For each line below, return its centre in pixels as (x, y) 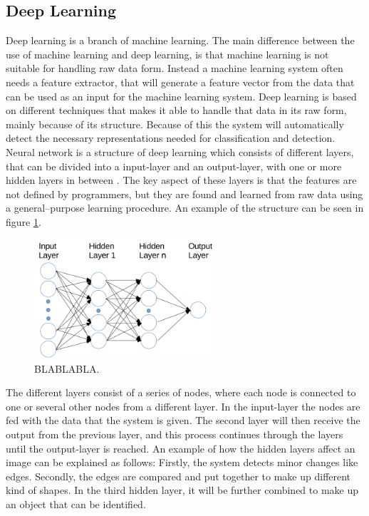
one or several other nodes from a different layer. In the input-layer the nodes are (183, 406)
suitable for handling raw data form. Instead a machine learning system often (175, 68)
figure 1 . (24, 221)
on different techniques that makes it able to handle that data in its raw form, (176, 110)
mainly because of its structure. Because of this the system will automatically (175, 124)
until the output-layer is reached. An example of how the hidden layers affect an (181, 448)
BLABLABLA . (67, 368)
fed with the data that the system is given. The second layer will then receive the (183, 420)
